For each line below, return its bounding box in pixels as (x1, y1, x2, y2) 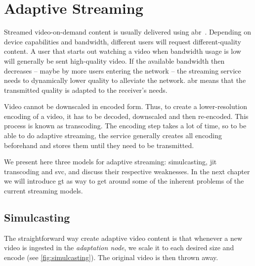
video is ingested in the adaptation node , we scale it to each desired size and (4, 242, 234, 253)
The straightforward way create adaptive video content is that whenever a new (4, 232, 243, 243)
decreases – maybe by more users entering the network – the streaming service (4, 65, 241, 76)
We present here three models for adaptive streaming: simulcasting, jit (4, 156, 217, 167)
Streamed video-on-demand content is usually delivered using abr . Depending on (4, 27, 251, 37)
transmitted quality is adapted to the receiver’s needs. (4, 84, 168, 95)
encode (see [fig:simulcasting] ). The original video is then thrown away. (4, 252, 218, 263)
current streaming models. (4, 186, 83, 196)
